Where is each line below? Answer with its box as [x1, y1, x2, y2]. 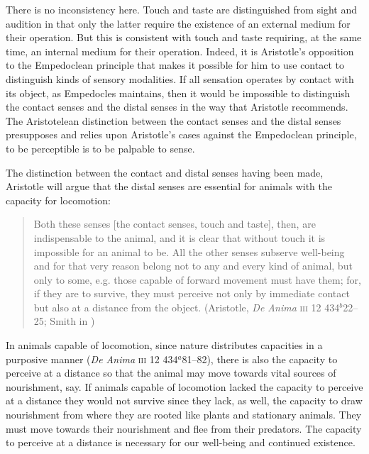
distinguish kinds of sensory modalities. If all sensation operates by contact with [6, 71, 354, 86]
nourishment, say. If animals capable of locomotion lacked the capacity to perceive [6, 379, 363, 394]
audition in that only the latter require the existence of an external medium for [6, 16, 351, 31]
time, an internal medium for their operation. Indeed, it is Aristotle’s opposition [6, 43, 354, 58]
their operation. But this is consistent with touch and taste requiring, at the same [6, 30, 362, 45]
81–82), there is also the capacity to [182, 351, 338, 366]
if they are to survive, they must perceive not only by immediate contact [33, 286, 350, 301]
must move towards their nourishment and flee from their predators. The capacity [6, 421, 362, 436]
